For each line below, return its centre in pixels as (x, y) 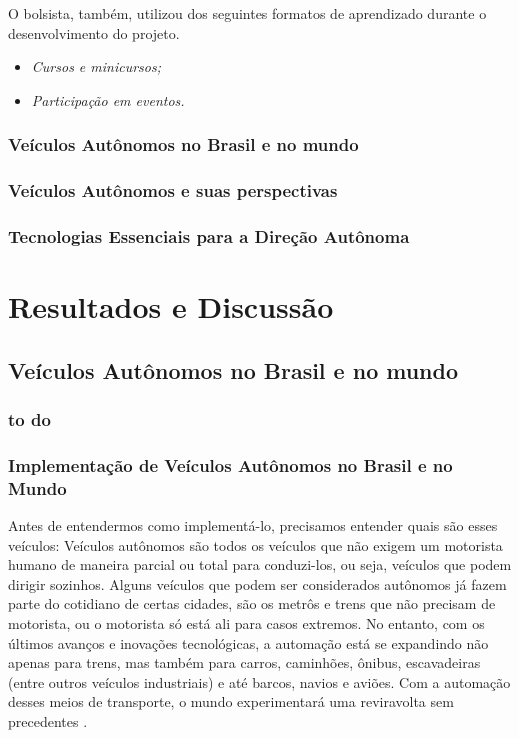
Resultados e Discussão (171, 306)
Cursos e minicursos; (96, 66)
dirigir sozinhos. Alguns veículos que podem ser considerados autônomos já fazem (257, 583)
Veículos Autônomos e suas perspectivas (173, 190)
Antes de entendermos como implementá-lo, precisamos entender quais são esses (253, 525)
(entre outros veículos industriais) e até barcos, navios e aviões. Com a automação (259, 681)
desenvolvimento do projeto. (94, 32)
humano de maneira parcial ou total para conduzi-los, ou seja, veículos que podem (260, 564)
